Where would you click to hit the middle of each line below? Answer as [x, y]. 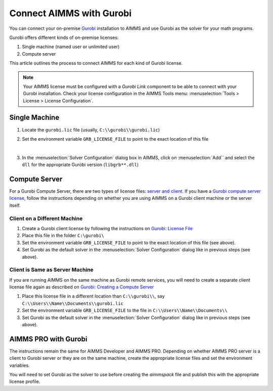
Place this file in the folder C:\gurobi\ [63, 236]
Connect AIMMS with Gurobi [71, 13]
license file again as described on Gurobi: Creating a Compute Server [82, 287]
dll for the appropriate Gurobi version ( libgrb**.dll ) [80, 165]
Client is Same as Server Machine [51, 270]
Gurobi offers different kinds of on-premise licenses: [64, 37]
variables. [19, 365]
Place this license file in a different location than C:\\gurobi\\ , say [93, 296]
